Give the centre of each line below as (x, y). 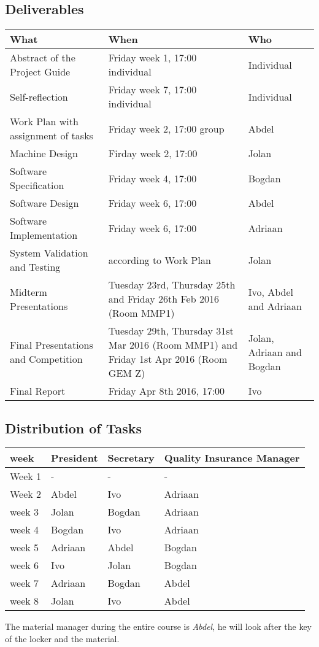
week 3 (25, 512)
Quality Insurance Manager (232, 458)
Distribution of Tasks (74, 428)
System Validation (49, 253)
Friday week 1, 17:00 (152, 58)
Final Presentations (52, 345)
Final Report (38, 391)
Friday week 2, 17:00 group (166, 128)
